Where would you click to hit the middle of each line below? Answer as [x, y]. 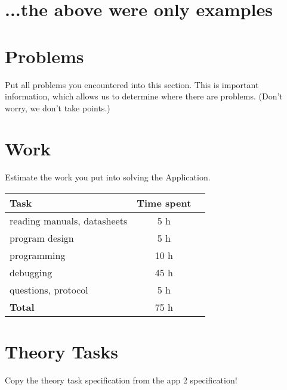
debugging [31, 272]
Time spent [164, 203]
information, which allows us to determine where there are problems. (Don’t [144, 96]
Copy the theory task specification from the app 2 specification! [121, 380]
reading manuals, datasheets [69, 221]
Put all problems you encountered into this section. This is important [132, 84]
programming [38, 255]
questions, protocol [49, 290]
